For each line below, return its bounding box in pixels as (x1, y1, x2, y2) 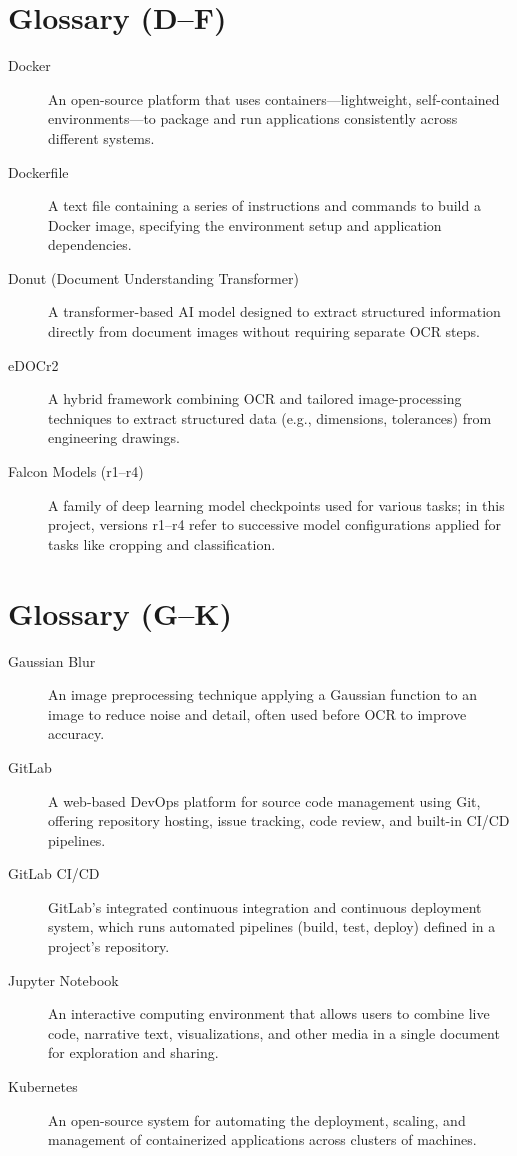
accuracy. (48, 723, 105, 744)
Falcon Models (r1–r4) (8, 461, 144, 482)
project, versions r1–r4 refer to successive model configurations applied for (48, 514, 502, 535)
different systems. (48, 127, 155, 148)
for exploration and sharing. (48, 1042, 219, 1063)
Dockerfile (8, 161, 69, 182)
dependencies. (48, 234, 132, 255)
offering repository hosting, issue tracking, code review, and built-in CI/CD (48, 810, 510, 831)
